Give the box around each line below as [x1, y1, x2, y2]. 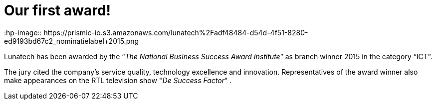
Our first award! [4, 2, 111, 19]
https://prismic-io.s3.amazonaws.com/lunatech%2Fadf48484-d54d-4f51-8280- [43, 28, 308, 37]
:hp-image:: [4, 28, 42, 37]
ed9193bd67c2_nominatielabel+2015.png [4, 36, 139, 45]
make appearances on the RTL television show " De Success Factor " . [4, 76, 232, 85]
